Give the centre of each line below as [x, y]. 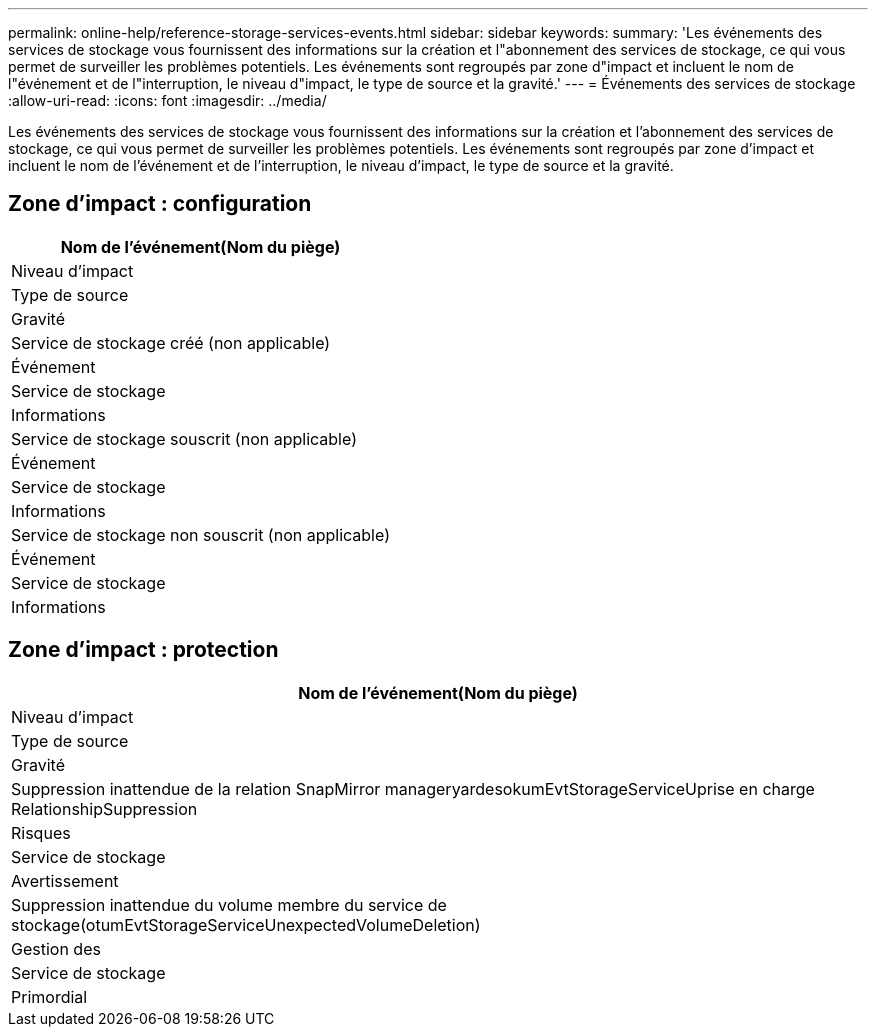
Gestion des [56, 948]
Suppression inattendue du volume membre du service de [229, 904]
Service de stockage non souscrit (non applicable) [200, 534]
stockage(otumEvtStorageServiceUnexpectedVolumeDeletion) [246, 924]
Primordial [49, 996]
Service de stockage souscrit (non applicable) [184, 438]
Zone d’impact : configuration [160, 204]
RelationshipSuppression [104, 808]
